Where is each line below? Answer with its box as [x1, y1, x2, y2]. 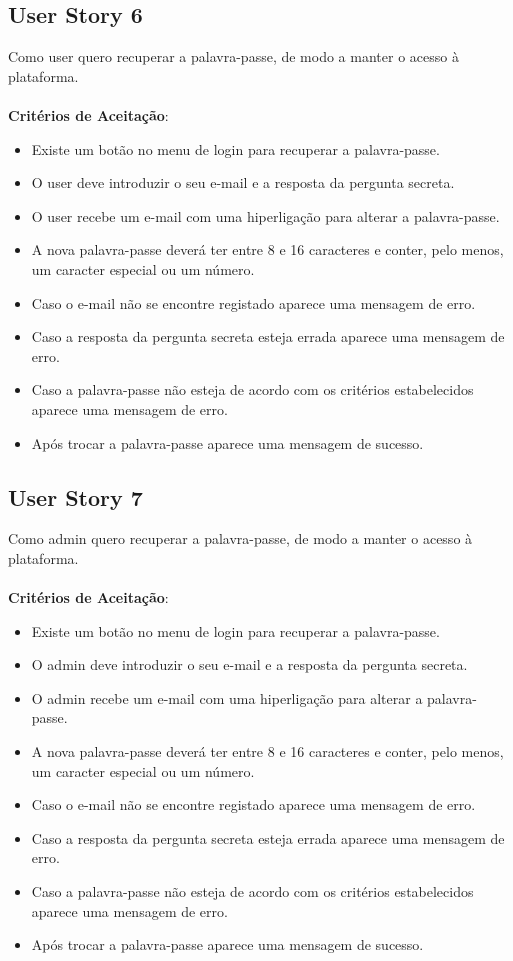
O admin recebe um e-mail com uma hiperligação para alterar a [31, 687, 423, 708]
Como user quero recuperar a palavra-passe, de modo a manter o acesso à [8, 46, 459, 67]
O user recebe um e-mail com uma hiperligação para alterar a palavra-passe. [31, 205, 500, 226]
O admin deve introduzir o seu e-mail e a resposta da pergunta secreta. [31, 654, 468, 675]
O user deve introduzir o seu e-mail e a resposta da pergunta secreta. [31, 172, 455, 193]
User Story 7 [8, 481, 143, 512]
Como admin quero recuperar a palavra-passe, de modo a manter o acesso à [8, 528, 473, 549]
